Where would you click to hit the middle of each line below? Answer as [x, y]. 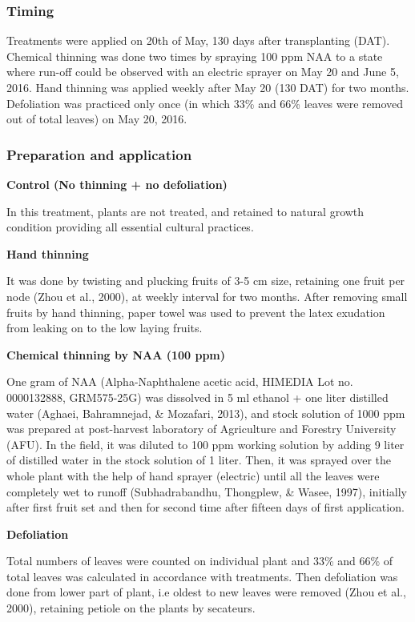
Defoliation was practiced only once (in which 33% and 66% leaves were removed [205, 103]
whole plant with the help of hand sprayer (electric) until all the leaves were [193, 475]
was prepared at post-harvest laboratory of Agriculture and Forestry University [201, 429]
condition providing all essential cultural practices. [130, 227]
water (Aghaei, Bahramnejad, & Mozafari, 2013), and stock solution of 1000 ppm [206, 413]
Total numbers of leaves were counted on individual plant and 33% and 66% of [200, 561]
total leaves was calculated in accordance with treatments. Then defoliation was [202, 576]
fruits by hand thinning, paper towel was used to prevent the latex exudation [196, 312]
